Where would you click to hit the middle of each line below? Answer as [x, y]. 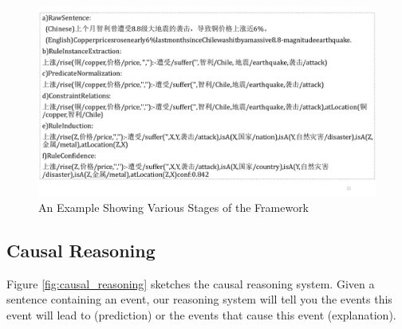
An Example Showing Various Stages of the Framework [174, 208]
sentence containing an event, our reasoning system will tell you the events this [199, 299]
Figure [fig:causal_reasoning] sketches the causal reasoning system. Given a [191, 283]
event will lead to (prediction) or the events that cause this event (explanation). [201, 315]
